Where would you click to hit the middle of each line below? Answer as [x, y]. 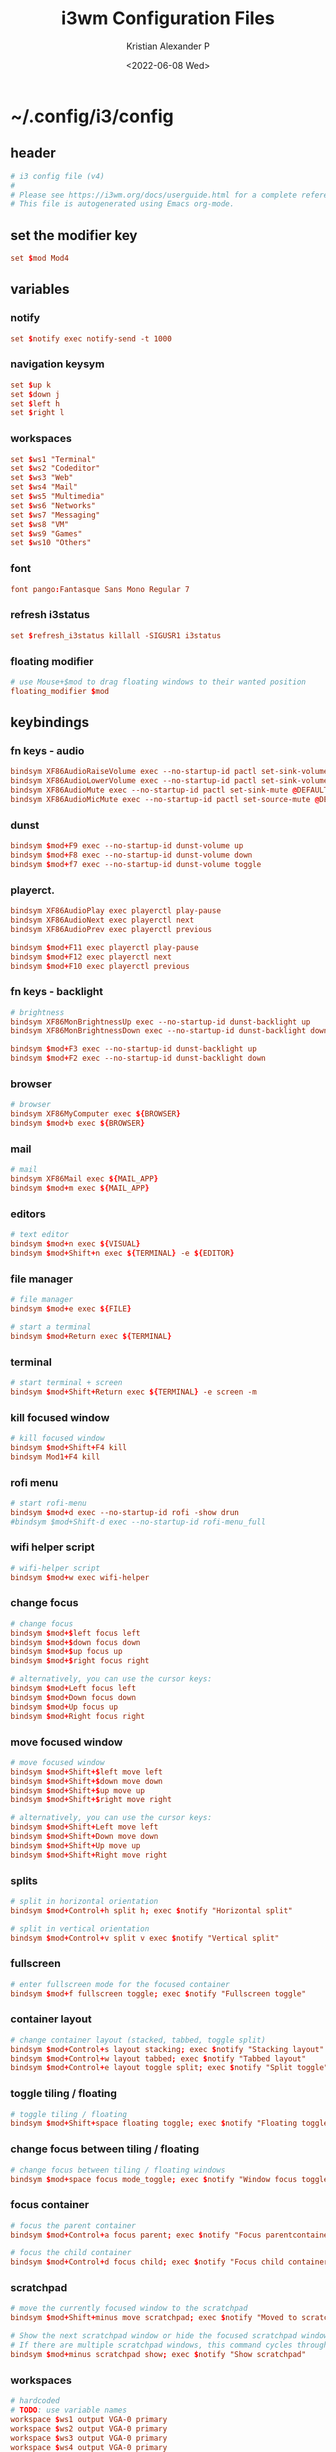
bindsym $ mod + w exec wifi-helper [80, 1577]
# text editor [40, 1235]
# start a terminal [51, 1327]
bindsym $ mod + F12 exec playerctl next [91, 957]
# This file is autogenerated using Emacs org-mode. [122, 204]
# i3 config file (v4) [57, 176]
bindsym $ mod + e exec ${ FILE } [71, 1309]
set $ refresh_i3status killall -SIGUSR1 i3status [116, 635]
